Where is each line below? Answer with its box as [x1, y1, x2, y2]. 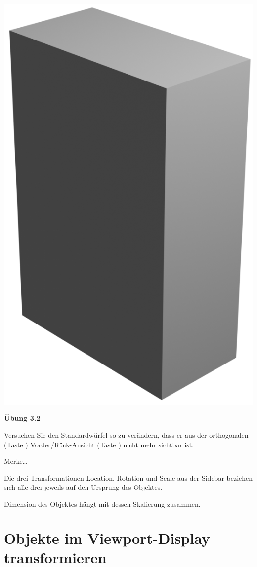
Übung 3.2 [4, 413, 41, 423]
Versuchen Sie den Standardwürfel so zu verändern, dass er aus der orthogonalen [4, 430, 249, 440]
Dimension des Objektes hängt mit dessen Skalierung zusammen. [4, 498, 201, 509]
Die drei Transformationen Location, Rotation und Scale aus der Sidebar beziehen [4, 472, 253, 483]
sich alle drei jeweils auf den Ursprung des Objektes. [4, 482, 163, 492]
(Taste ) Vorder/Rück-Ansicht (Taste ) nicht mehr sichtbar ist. [4, 439, 194, 449]
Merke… [4, 456, 28, 466]
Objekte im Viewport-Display [4, 527, 210, 548]
